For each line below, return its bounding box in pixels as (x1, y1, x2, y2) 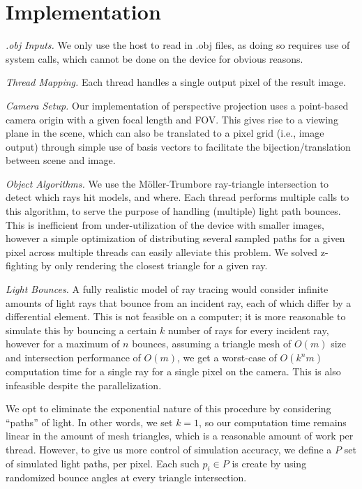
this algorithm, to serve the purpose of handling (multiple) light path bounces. (6, 204, 341, 218)
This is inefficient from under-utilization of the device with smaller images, (6, 217, 324, 232)
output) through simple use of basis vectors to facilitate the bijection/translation (6, 139, 351, 153)
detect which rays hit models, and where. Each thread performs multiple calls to (6, 190, 349, 204)
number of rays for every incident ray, (168, 322, 329, 337)
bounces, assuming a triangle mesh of (132, 336, 292, 351)
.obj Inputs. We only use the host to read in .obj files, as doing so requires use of (6, 38, 350, 52)
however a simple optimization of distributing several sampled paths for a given (6, 231, 345, 246)
